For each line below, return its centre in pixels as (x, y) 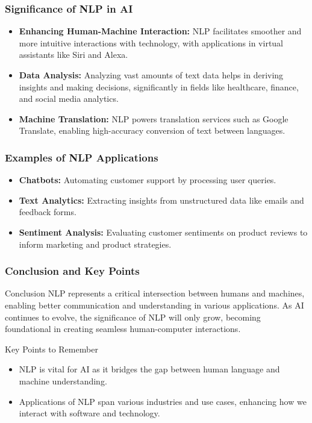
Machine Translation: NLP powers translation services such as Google (154, 118)
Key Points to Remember (51, 349)
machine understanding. (63, 381)
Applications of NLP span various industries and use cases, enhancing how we (163, 401)
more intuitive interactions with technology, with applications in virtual (151, 42)
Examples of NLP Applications (82, 157)
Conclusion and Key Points (72, 271)
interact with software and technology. (89, 413)
